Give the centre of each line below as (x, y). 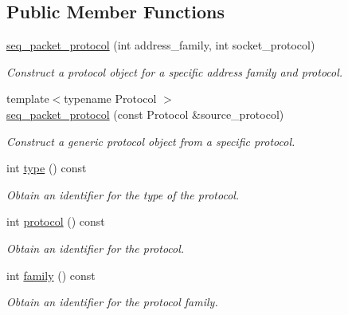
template (28, 98)
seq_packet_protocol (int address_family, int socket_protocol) (161, 45)
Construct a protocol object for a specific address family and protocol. (175, 71)
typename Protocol (110, 98)
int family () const (51, 275)
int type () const (47, 168)
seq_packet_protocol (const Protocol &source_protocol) (145, 114)
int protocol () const (56, 221)
